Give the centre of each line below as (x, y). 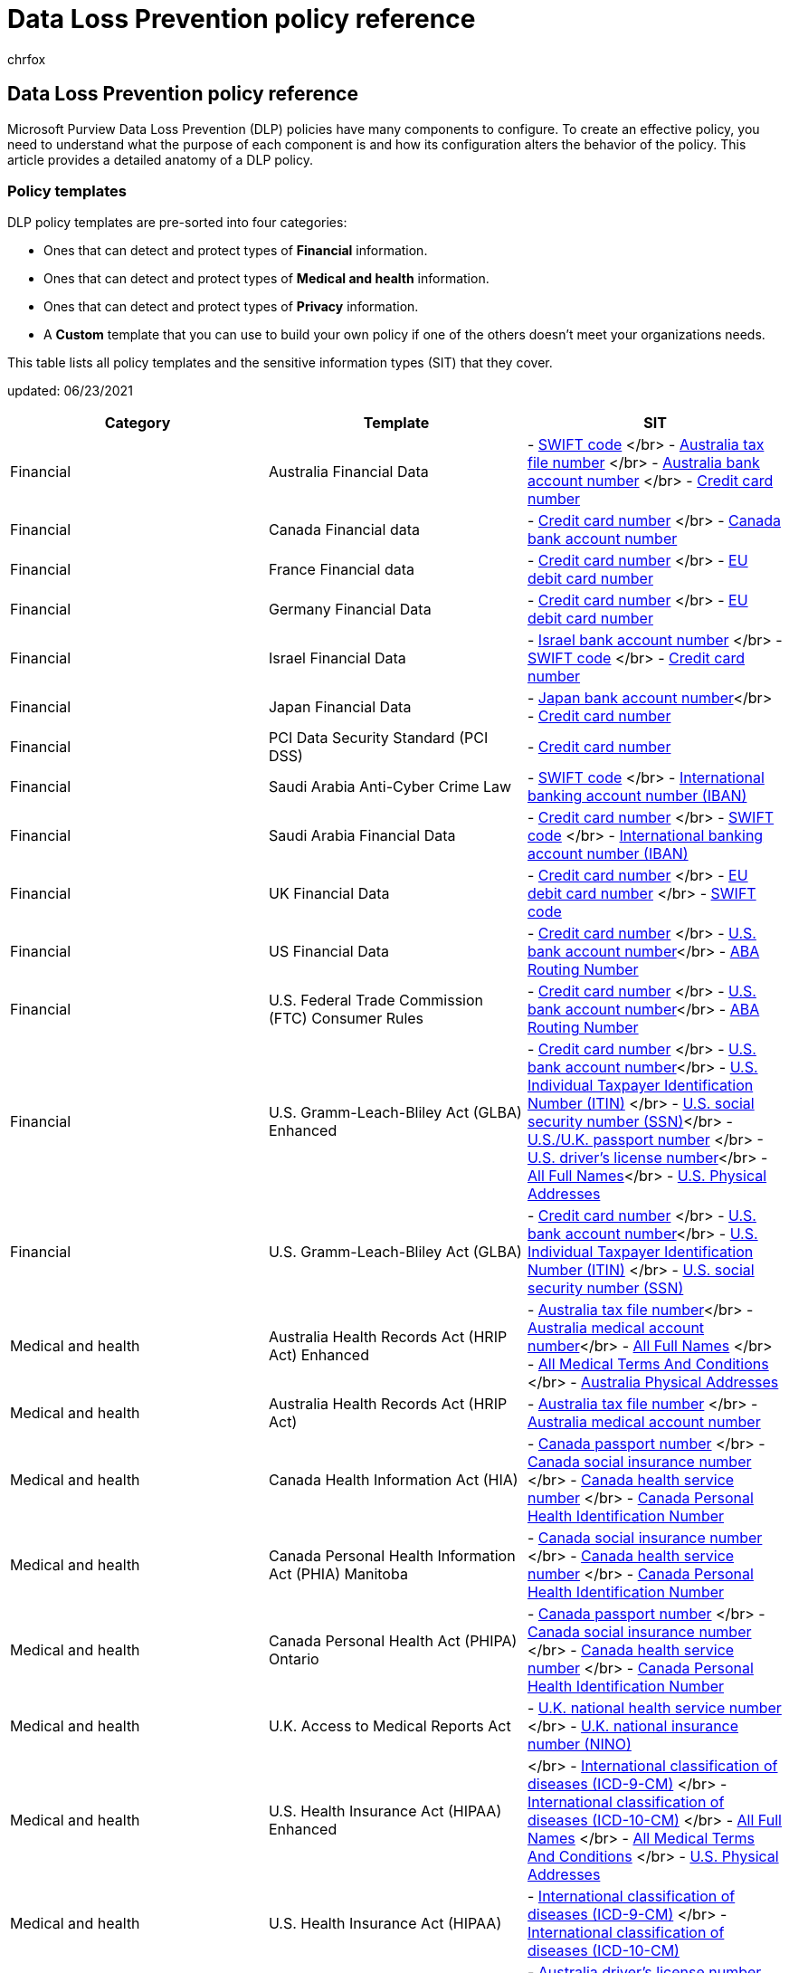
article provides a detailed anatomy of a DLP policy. (161, 159)
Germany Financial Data (350, 610)
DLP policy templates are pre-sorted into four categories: (177, 223)
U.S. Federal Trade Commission (376, 1001)
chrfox (27, 59)
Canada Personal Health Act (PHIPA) (393, 1641)
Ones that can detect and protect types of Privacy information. (231, 307)
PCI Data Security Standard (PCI (378, 738)
